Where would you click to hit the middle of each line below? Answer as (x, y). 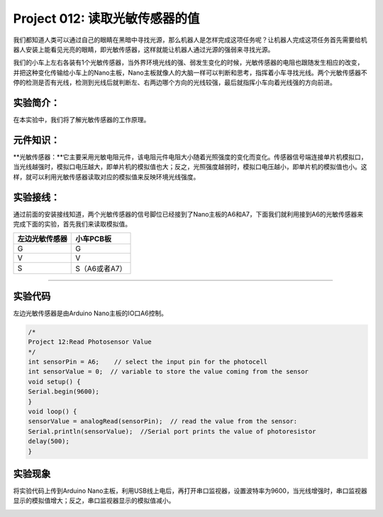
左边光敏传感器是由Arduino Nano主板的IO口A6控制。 (90, 313)
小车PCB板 (94, 239)
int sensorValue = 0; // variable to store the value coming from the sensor (168, 372)
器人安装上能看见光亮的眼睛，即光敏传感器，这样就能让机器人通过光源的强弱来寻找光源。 (144, 49)
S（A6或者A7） (101, 268)
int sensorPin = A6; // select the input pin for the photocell (148, 362)
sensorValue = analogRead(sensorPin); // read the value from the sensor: (163, 421)
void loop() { (52, 412)
